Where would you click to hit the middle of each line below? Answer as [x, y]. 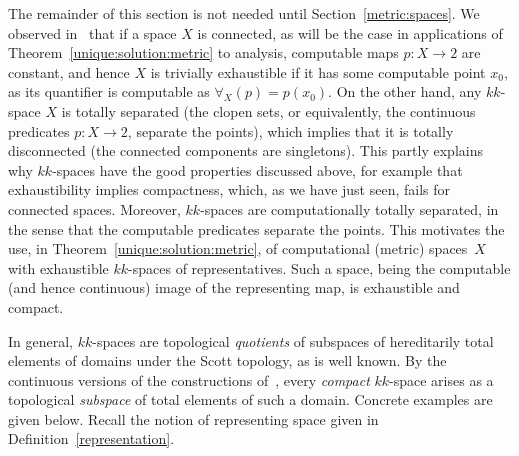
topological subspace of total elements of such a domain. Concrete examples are [250, 399]
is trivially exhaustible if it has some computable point [318, 71]
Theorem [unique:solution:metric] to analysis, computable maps [203, 52]
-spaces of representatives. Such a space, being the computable [319, 267]
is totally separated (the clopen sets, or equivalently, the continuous [268, 110]
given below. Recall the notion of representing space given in [193, 418]
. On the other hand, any [405, 91]
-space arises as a [441, 379]
